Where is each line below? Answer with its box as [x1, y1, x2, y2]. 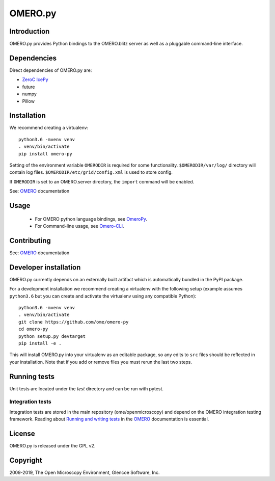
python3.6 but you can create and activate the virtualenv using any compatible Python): [9, 293, 197, 299]
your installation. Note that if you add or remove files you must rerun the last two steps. [9, 359, 193, 365]
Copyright [9, 456, 43, 465]
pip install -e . [18, 340, 62, 346]
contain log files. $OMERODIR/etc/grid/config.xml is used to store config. [9, 169, 173, 175]
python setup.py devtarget [18, 333, 86, 339]
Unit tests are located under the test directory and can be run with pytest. [9, 385, 164, 392]
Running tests [9, 372, 55, 381]
